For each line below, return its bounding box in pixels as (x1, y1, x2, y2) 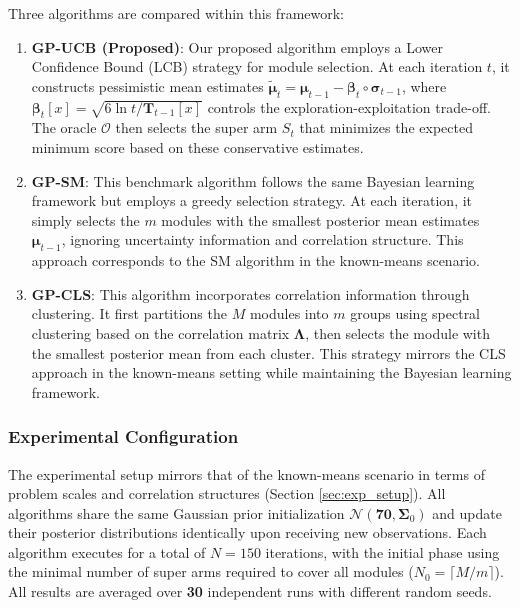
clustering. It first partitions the (31, 303, 227, 324)
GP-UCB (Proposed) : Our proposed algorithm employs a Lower (31, 36, 444, 57)
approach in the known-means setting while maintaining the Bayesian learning (31, 362, 512, 383)
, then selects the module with (305, 322, 490, 343)
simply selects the (31, 209, 140, 230)
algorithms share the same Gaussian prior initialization (8, 502, 345, 523)
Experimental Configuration (8, 424, 239, 449)
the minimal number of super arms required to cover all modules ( (8, 561, 414, 582)
